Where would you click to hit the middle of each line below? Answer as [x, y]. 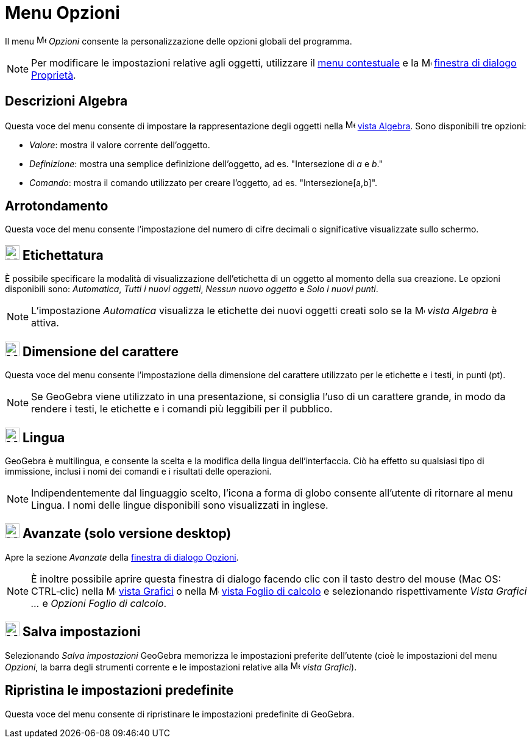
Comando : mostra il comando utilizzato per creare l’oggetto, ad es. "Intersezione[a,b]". [204, 182]
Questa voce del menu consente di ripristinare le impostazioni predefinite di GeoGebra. [180, 714]
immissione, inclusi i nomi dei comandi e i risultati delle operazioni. [138, 471]
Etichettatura [63, 255]
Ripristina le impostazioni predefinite [119, 691]
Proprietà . [54, 75]
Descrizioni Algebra [66, 101]
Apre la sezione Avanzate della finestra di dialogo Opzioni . [122, 557]
